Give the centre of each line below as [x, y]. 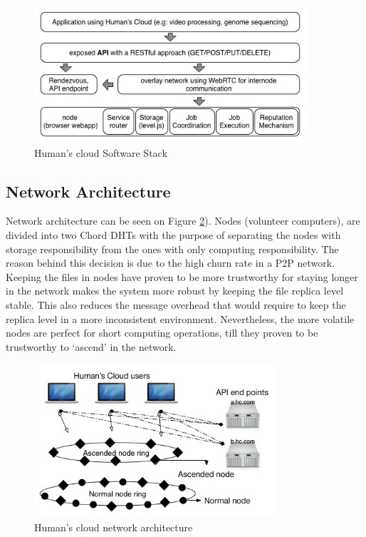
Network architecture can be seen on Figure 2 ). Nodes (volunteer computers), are [183, 221]
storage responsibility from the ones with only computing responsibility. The [172, 249]
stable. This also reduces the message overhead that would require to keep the [176, 304]
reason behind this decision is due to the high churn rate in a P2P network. [171, 263]
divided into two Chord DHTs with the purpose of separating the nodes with [173, 234]
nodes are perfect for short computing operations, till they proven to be [162, 333]
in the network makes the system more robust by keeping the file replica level [175, 291]
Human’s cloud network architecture [114, 527]
